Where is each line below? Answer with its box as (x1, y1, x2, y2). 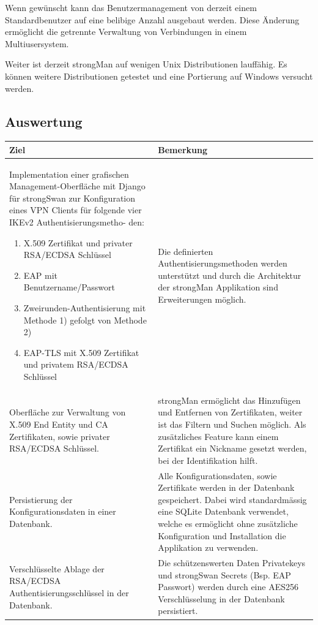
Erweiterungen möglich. (158, 293, 246, 306)
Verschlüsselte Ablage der (9, 562, 105, 575)
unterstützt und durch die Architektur (158, 268, 301, 281)
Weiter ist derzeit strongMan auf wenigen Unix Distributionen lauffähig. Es (5, 58, 287, 70)
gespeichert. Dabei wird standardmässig (158, 493, 307, 506)
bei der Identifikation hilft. (158, 453, 258, 466)
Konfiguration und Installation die (158, 529, 286, 542)
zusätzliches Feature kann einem (158, 430, 279, 442)
